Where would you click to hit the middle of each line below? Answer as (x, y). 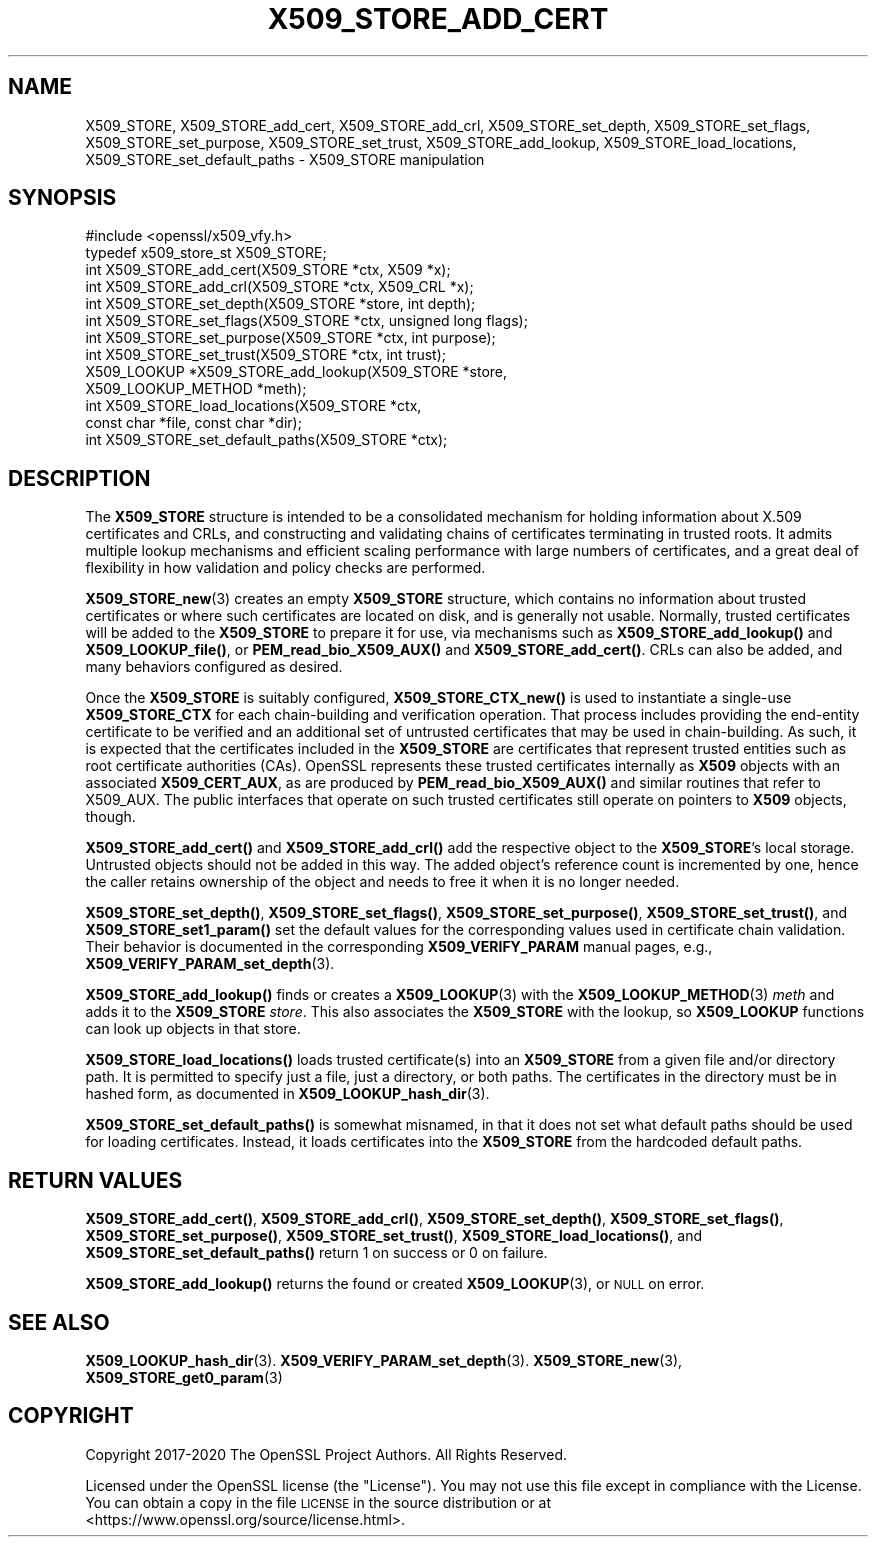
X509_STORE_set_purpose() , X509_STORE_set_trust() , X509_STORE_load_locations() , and (394, 1236)
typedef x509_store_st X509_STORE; (206, 253)
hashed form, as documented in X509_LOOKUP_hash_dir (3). (287, 1094)
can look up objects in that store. (193, 1029)
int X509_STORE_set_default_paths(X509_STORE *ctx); (266, 440)
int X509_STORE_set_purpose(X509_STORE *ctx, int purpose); (290, 338)
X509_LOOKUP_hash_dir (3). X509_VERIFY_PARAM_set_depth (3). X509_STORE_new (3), (384, 1360)
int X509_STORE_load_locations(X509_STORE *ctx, (253, 406)
